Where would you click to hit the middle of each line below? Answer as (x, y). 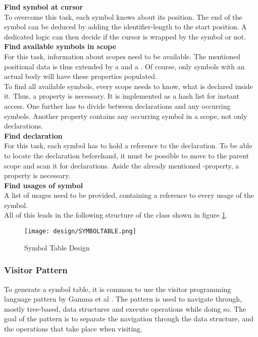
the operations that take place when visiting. (73, 328)
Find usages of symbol (44, 185)
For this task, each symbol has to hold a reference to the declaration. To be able (128, 145)
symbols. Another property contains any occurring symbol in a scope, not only (126, 116)
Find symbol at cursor (44, 7)
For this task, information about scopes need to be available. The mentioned (122, 56)
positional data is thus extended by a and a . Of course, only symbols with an (124, 66)
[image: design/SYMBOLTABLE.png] (80, 231)
